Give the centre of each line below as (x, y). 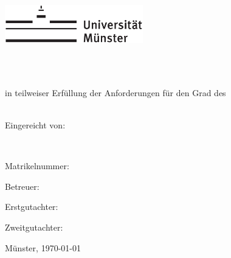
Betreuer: (22, 186)
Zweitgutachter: (34, 227)
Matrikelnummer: (37, 166)
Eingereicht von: (35, 125)
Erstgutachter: (32, 207)
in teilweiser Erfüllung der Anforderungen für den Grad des (115, 92)
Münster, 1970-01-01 (43, 247)
